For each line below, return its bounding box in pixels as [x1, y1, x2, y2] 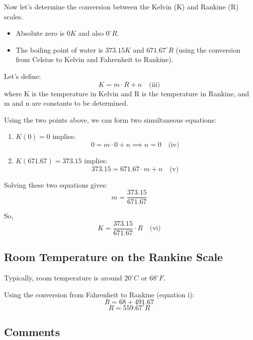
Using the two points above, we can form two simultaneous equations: [4, 114, 216, 125]
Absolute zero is [15, 28, 65, 38]
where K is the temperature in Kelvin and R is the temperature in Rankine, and [4, 88, 250, 98]
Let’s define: [4, 70, 41, 81]
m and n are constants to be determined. [4, 98, 128, 108]
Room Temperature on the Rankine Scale [4, 249, 223, 265]
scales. [4, 11, 23, 21]
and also [78, 28, 104, 38]
